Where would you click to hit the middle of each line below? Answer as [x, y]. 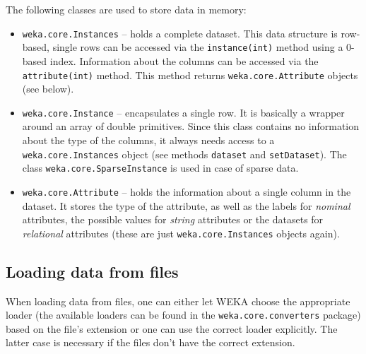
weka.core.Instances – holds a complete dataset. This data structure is [180, 33]
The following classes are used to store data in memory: [126, 9]
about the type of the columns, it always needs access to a [148, 140]
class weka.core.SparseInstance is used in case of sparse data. [160, 168]
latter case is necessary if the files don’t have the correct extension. [150, 342]
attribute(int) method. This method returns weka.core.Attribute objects [190, 75]
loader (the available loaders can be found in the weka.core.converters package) [183, 315]
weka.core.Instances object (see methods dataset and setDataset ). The [184, 154]
